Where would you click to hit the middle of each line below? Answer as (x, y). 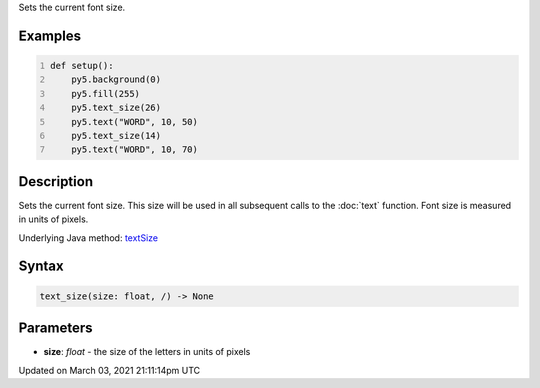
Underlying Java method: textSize (88, 237)
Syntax (41, 266)
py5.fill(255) (105, 93)
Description (56, 181)
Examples (50, 35)
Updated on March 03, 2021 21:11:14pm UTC (109, 370)
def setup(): (82, 65)
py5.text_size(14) (116, 135)
